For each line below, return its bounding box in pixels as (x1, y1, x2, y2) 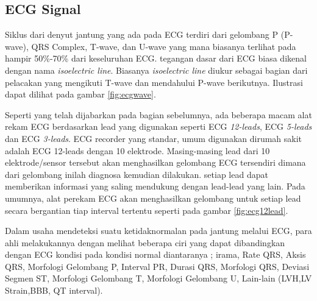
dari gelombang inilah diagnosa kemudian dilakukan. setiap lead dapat (5, 168, 268, 180)
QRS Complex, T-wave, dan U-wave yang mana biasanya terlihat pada (31, 40, 296, 52)
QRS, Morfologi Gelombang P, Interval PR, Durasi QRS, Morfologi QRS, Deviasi (5, 260, 310, 272)
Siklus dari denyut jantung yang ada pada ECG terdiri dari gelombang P (5, 28, 279, 41)
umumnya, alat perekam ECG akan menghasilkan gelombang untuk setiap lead (5, 191, 301, 204)
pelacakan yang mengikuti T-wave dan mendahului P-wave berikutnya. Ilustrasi (5, 76, 303, 88)
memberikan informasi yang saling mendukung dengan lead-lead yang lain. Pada (5, 180, 305, 193)
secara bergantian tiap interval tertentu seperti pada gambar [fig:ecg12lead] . (5, 204, 288, 216)
